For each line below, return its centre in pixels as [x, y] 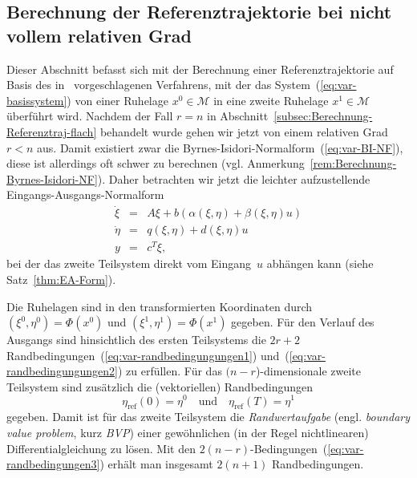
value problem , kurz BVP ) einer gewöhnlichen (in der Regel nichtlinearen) [188, 432]
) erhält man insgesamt [156, 464]
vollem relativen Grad [99, 35]
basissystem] [37, 100]
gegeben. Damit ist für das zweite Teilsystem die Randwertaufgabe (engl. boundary [208, 417]
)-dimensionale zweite [308, 371]
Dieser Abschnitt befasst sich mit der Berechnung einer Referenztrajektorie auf [200, 69]
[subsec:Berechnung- [323, 116]
